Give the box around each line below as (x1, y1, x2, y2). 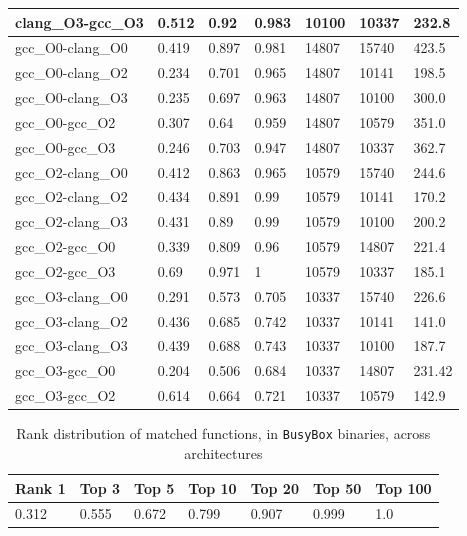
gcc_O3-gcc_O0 (15, 360, 116, 381)
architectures (184, 442, 263, 463)
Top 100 (375, 477, 432, 498)
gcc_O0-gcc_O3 (15, 136, 116, 157)
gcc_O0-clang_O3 (15, 87, 128, 108)
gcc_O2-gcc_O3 (15, 260, 116, 281)
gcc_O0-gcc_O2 (15, 111, 116, 132)
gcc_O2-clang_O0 (15, 161, 128, 182)
